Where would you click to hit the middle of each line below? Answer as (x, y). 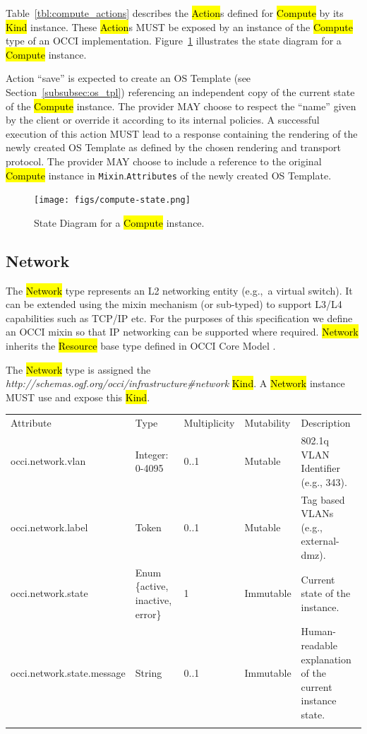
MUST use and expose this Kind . (78, 397)
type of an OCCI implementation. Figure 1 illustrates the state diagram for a (174, 41)
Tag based (323, 499)
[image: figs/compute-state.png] (112, 200)
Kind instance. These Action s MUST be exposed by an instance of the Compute (179, 26)
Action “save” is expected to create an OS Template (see (128, 78)
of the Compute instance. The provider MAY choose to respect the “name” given (181, 106)
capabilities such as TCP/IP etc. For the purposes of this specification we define (179, 318)
